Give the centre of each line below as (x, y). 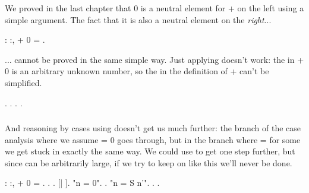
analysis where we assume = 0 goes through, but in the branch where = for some (153, 139)
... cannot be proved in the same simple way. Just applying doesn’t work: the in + (154, 59)
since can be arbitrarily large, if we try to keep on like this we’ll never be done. (149, 162)
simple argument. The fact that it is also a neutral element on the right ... (138, 19)
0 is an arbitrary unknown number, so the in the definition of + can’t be (137, 71)
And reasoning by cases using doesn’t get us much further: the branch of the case (153, 128)
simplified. (23, 82)
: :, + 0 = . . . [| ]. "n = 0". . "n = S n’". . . (82, 183)
